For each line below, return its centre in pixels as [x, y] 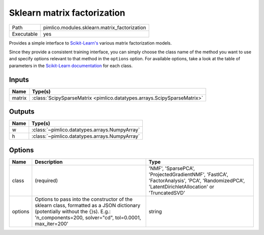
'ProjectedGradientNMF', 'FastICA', [188, 174]
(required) [46, 180]
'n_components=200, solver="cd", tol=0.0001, [88, 217]
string [155, 211]
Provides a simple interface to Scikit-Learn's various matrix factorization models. [90, 43]
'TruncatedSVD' [167, 192]
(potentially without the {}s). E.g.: [73, 211]
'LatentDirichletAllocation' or [181, 187]
